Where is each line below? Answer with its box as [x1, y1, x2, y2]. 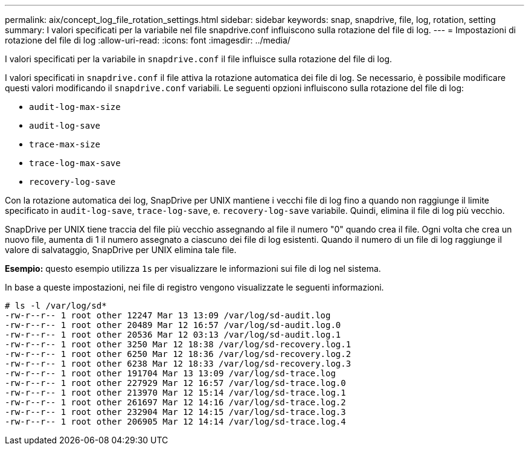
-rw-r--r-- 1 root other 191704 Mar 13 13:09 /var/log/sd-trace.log [5, 368, 336, 378]
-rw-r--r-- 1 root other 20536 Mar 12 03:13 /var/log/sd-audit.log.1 [5, 330, 341, 339]
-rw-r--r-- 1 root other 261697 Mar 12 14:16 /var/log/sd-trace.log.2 [5, 397, 346, 407]
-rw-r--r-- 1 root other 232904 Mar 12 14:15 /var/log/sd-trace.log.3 [5, 407, 346, 417]
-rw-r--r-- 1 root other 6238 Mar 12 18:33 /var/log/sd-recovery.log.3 [5, 359, 351, 368]
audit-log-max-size [29, 102, 121, 112]
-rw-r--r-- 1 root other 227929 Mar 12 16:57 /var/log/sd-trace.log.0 [5, 378, 346, 388]
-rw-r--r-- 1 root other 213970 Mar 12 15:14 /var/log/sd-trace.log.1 [5, 388, 346, 397]
